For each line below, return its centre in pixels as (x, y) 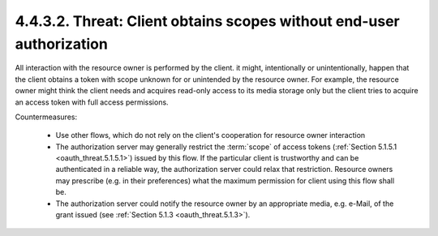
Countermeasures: (46, 117)
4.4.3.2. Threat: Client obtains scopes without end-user (208, 21)
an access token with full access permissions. (92, 102)
